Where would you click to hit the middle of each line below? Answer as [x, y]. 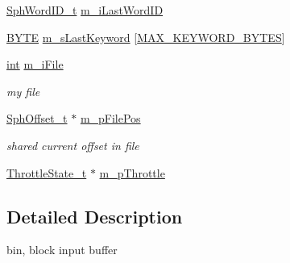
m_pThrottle [132, 172]
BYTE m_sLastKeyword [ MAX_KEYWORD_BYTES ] [146, 37]
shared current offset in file [73, 145]
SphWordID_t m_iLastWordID [85, 10]
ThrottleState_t [47, 172]
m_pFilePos [110, 118]
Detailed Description [95, 216]
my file [23, 91]
